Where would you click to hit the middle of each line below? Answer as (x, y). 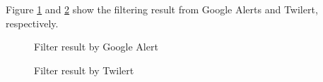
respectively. (32, 23)
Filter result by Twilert (84, 70)
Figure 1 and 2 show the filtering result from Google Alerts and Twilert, (162, 9)
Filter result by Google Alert (96, 47)
